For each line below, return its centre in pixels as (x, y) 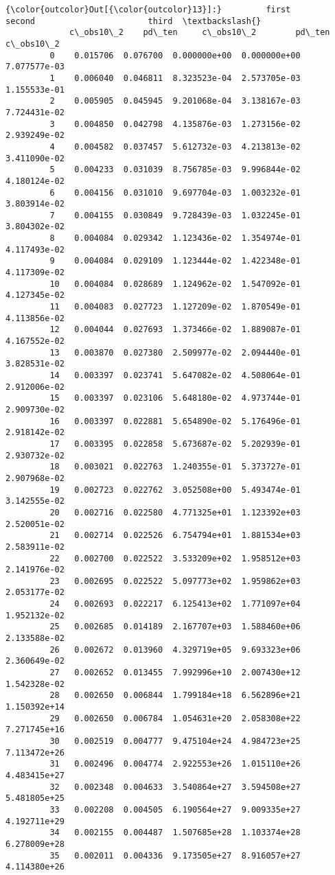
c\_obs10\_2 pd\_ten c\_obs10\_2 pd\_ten (200, 33)
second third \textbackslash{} (134, 21)
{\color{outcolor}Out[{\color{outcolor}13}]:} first (148, 10)
